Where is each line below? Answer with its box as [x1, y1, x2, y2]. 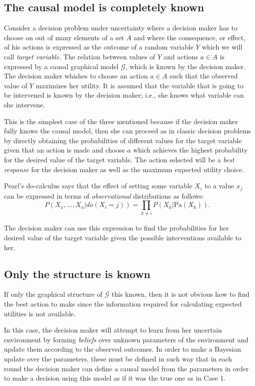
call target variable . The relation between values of [4, 51, 155, 61]
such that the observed [169, 71, 238, 81]
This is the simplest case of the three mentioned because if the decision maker [4, 116, 238, 126]
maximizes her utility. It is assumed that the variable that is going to [35, 80, 244, 90]
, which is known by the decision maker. [125, 61, 246, 71]
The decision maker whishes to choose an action [4, 71, 148, 81]
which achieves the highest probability [133, 145, 248, 155]
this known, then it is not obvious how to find [111, 289, 250, 299]
